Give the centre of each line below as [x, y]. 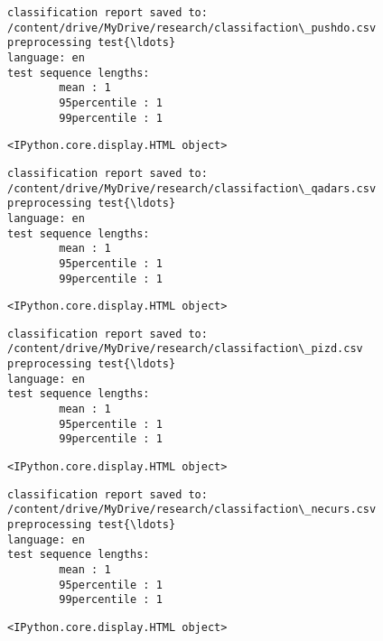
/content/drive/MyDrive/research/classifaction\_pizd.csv [185, 349]
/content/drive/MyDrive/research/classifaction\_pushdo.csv [192, 28]
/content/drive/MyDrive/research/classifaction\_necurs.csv [192, 510]
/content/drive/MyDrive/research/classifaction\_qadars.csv [192, 188]
